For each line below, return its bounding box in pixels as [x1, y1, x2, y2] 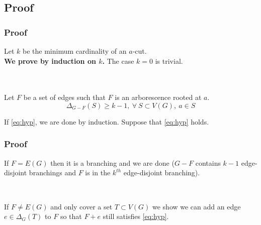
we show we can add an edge [152, 201, 241, 211]
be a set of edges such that [23, 92, 106, 102]
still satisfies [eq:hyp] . [103, 211, 169, 221]
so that [60, 211, 82, 221]
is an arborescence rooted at [115, 92, 202, 102]
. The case [102, 55, 134, 66]
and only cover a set [50, 201, 113, 211]
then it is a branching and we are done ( [50, 157, 175, 168]
